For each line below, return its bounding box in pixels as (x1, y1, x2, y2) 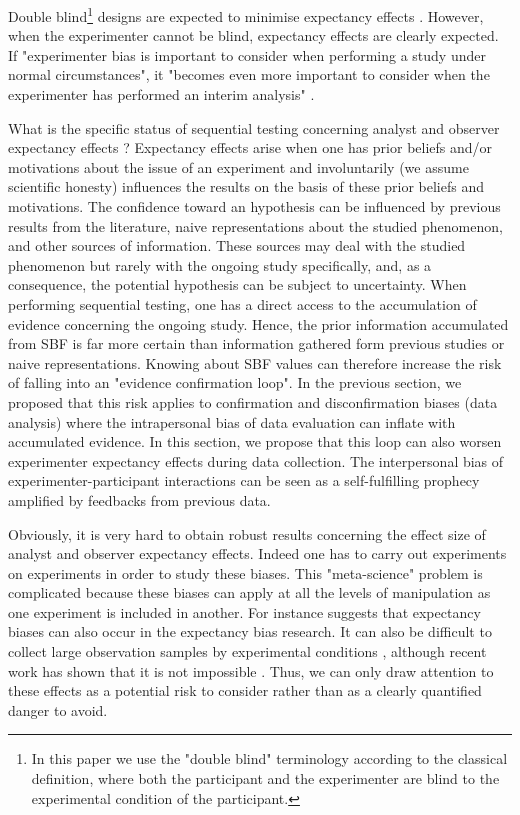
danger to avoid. (8, 699, 108, 720)
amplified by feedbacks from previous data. (8, 489, 271, 510)
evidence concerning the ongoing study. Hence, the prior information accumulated (8, 313, 509, 334)
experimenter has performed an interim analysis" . (8, 84, 315, 105)
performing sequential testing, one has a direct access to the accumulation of (8, 293, 477, 314)
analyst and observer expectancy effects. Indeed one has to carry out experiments (8, 543, 507, 564)
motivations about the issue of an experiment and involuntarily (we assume (8, 156, 469, 177)
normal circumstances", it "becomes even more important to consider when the (8, 64, 490, 85)
